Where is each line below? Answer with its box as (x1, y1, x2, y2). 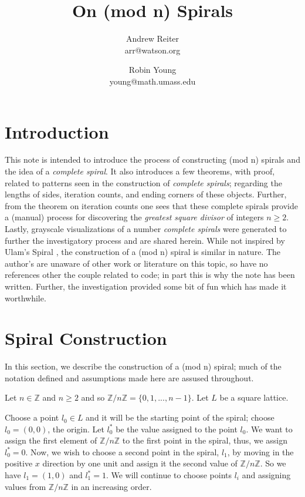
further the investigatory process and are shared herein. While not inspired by (5, 234, 285, 246)
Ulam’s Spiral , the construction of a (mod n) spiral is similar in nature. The (5, 246, 281, 258)
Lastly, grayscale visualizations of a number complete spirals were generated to (5, 223, 287, 234)
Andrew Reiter (126, 32, 179, 45)
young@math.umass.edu (109, 75, 196, 87)
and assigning (242, 469, 291, 481)
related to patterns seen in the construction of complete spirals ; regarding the (5, 176, 282, 189)
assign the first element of (5, 434, 97, 446)
